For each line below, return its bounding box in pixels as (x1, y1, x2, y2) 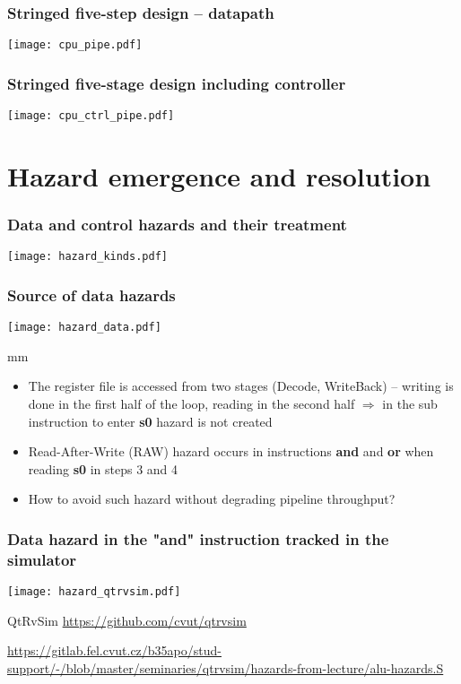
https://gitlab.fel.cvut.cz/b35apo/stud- (7, 641, 222, 660)
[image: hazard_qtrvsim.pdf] (7, 585, 181, 599)
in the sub (382, 394, 438, 413)
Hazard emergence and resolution (7, 157, 431, 194)
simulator (7, 548, 77, 570)
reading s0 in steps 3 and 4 (28, 459, 178, 478)
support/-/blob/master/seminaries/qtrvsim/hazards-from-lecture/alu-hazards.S (7, 659, 444, 678)
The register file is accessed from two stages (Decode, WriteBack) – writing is (28, 377, 454, 395)
